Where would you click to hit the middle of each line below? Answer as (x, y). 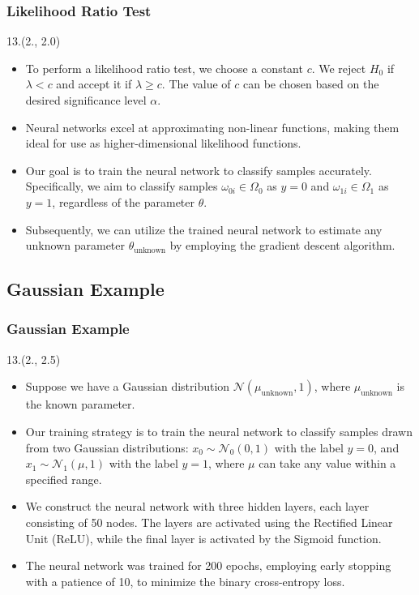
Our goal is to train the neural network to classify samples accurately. (199, 170)
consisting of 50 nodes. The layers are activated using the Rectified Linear (209, 522)
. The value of (196, 84)
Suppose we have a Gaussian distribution (128, 386)
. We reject (339, 68)
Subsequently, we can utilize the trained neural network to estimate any (204, 229)
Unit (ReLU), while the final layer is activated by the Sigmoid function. (203, 538)
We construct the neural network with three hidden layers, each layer (197, 506)
